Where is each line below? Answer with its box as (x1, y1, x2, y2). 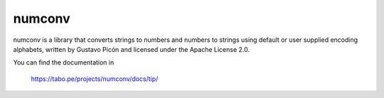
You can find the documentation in (13, 58, 114, 67)
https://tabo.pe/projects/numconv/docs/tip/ (31, 75, 159, 83)
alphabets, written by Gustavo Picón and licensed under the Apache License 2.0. (13, 45, 250, 53)
